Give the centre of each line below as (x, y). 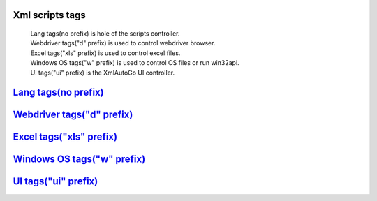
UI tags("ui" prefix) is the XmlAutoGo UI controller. (102, 73)
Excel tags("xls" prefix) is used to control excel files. (105, 53)
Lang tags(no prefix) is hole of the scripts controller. (105, 33)
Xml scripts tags (50, 15)
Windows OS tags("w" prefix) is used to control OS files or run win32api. (135, 63)
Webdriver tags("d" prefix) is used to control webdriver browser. (123, 43)
